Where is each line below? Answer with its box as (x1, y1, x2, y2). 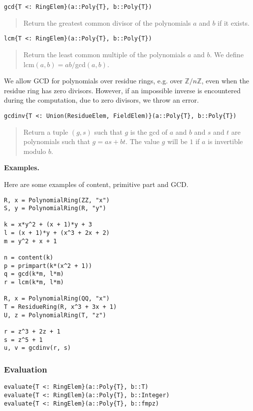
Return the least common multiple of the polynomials (23, 49, 186, 59)
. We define (210, 49, 244, 59)
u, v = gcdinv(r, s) (4, 344, 71, 352)
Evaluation (4, 363, 47, 375)
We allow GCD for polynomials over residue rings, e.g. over (4, 75, 183, 86)
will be (167, 136, 188, 147)
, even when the (201, 75, 249, 86)
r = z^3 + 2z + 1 (4, 328, 61, 335)
